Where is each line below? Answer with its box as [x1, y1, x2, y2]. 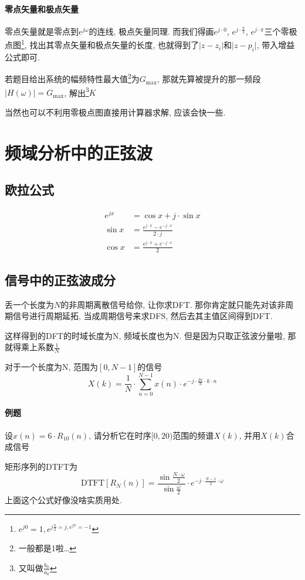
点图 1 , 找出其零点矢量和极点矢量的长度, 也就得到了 [5, 37, 199, 51]
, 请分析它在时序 [89, 429, 151, 441]
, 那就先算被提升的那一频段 [157, 73, 261, 85]
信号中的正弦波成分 [5, 270, 116, 289]
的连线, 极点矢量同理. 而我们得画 [89, 25, 214, 37]
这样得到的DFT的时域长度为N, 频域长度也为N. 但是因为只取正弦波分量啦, [5, 329, 285, 341]
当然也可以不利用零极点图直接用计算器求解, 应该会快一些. [5, 106, 226, 118]
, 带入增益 [256, 39, 295, 51]
